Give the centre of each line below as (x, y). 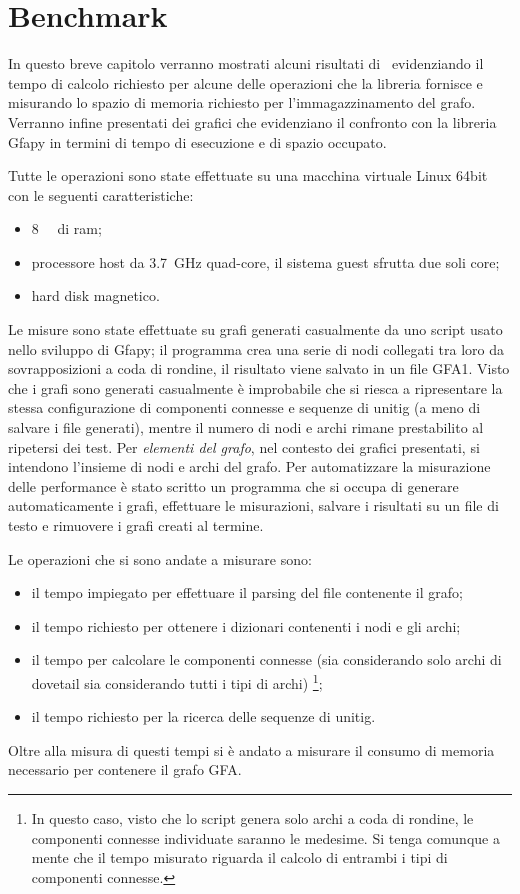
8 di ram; (66, 228)
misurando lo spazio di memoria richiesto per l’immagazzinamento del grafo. (242, 102)
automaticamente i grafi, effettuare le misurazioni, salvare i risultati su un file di (253, 505)
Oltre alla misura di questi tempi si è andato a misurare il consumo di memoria (251, 749)
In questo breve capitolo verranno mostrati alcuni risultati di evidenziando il (246, 63)
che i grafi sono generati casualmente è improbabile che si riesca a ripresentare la (255, 387)
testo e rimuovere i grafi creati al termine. (136, 525)
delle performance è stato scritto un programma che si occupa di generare (233, 485)
